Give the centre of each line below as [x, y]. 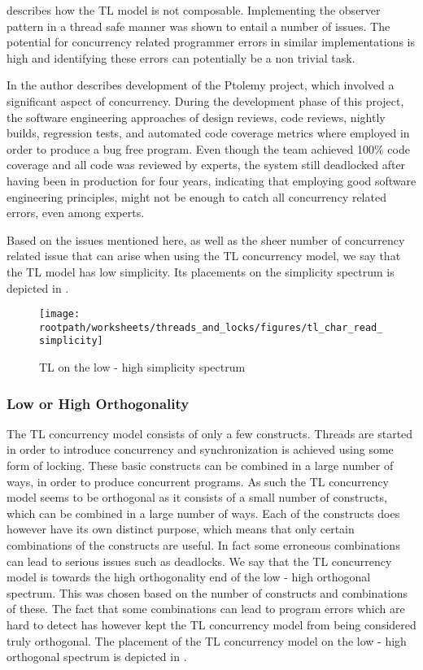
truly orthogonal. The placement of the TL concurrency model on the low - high [207, 640]
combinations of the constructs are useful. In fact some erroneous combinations [203, 545]
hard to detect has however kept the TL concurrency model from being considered [211, 624]
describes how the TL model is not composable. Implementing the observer [194, 10]
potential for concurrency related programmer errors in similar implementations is [211, 42]
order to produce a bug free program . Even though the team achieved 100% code [208, 148]
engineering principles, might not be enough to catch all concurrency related [196, 196]
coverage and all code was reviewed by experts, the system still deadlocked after [206, 165]
